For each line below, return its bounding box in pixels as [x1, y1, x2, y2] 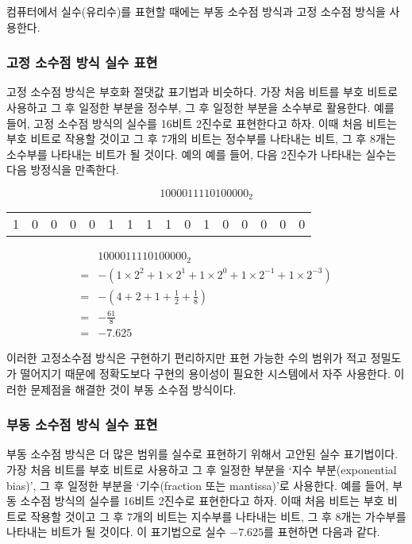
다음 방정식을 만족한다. [6, 161, 120, 178]
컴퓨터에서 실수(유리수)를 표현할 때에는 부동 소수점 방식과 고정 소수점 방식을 [6, 3, 386, 19]
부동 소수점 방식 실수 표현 [6, 415, 158, 434]
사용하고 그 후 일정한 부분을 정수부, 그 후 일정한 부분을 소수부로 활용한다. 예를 [6, 99, 395, 115]
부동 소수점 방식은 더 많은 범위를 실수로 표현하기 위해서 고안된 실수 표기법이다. [6, 446, 399, 462]
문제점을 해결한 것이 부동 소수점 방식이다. [30, 380, 237, 397]
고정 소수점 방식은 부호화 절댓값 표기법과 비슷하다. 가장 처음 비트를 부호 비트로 [6, 83, 399, 100]
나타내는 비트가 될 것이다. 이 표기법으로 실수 [6, 523, 226, 540]
